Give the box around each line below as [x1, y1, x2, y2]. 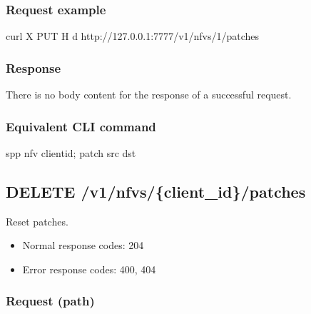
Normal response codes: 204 [22, 238, 144, 253]
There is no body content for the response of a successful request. [6, 87, 292, 102]
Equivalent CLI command [6, 117, 156, 135]
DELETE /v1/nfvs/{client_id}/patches [6, 180, 306, 202]
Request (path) [6, 292, 95, 310]
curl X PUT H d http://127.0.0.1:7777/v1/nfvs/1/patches [6, 29, 260, 44]
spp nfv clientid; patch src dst [6, 145, 136, 160]
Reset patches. [6, 213, 68, 228]
